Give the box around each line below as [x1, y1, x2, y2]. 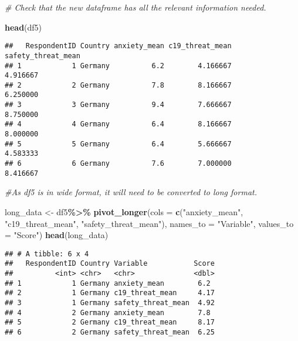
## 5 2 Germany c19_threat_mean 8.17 [5, 318, 215, 327]
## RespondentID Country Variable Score [5, 259, 215, 268]
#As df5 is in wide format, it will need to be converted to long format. [5, 186, 257, 198]
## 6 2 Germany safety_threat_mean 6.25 [5, 328, 215, 336]
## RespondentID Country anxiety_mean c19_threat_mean [5, 42, 232, 51]
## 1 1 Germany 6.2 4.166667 [5, 61, 232, 70]
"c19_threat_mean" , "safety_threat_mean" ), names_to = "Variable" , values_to [5, 217, 294, 229]
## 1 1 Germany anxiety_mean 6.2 [5, 279, 211, 287]
